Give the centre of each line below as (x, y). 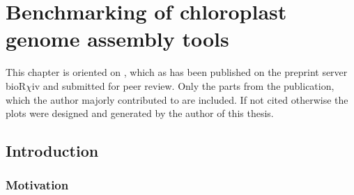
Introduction (52, 151)
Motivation (37, 185)
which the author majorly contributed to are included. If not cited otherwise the (177, 99)
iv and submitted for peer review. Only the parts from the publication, (183, 85)
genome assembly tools (117, 39)
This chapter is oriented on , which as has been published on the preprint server (177, 72)
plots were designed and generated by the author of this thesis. (140, 113)
